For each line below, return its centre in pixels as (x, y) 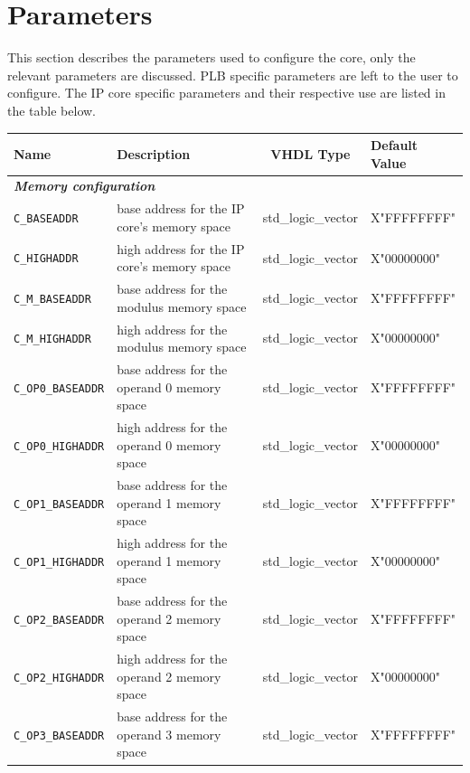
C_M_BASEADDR (52, 299)
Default (394, 145)
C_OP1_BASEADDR (59, 504)
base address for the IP (181, 208)
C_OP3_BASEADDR (59, 735)
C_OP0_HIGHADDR (59, 446)
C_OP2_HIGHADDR (59, 678)
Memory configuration (85, 186)
